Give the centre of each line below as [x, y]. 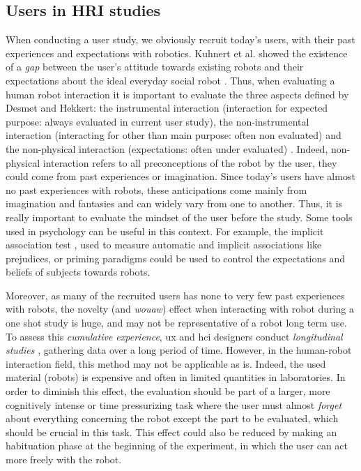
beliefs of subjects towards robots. [78, 272]
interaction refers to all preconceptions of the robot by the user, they [190, 162]
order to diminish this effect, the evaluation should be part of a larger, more [168, 391]
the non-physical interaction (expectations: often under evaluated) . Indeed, [167, 148]
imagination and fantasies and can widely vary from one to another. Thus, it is [174, 203]
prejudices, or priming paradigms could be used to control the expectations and [176, 258]
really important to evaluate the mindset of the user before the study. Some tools [179, 217]
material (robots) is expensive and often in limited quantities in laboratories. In [176, 377]
